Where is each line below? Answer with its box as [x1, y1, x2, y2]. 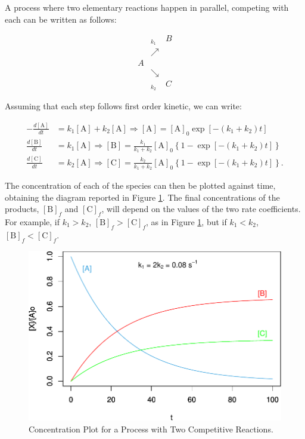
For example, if [5, 215, 60, 228]
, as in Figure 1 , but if [146, 215, 227, 228]
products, [5, 202, 39, 215]
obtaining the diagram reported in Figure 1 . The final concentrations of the [5, 191, 280, 203]
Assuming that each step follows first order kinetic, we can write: [5, 100, 242, 112]
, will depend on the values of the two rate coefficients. [101, 202, 301, 215]
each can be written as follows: [5, 13, 117, 25]
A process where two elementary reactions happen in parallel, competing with [5, 1, 289, 13]
